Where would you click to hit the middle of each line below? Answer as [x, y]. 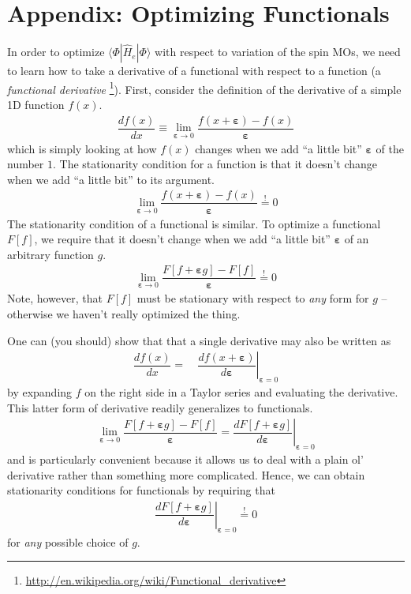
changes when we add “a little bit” [278, 148]
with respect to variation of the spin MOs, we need [278, 52]
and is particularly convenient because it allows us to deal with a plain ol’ [185, 459]
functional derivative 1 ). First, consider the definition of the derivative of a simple [204, 88]
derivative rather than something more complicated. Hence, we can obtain [186, 474]
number [26, 164]
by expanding [40, 392]
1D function [36, 104]
